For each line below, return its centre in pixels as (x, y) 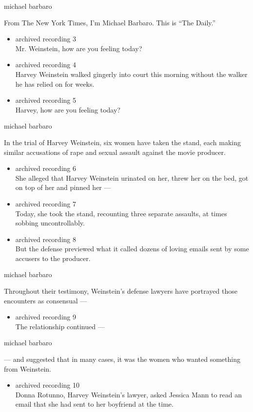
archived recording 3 (46, 39)
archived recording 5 (46, 100)
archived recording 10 (47, 385)
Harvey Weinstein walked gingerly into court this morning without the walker (131, 74)
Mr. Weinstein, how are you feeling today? (79, 48)
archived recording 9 (46, 317)
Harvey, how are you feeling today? (68, 109)
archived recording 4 (46, 65)
